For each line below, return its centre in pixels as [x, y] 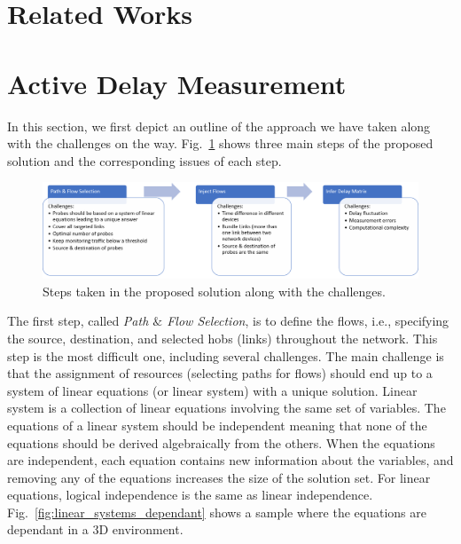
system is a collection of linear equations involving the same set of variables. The [227, 408]
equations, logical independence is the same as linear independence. [190, 495]
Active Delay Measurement [177, 83]
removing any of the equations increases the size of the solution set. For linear [219, 477]
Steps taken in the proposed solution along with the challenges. [214, 291]
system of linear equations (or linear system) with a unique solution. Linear [212, 390]
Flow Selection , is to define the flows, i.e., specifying [308, 321]
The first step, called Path [78, 321]
